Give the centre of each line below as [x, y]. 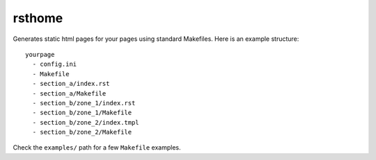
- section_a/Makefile [69, 93]
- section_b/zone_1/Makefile [82, 113]
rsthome [38, 18]
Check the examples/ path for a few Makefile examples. [97, 148]
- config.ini [55, 64]
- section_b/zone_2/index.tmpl [86, 122]
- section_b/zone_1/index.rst [84, 103]
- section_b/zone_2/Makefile [82, 132]
